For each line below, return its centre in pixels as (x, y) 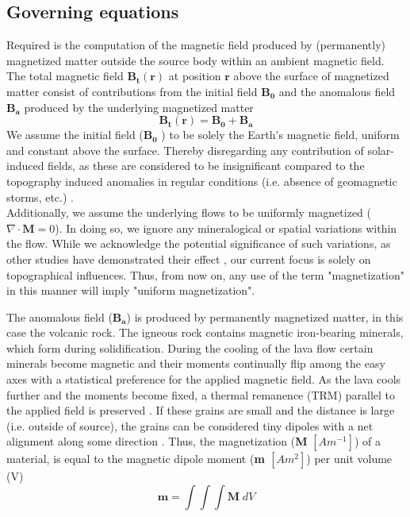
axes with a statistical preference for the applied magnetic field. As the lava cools (204, 379)
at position (195, 76)
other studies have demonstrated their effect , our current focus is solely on (189, 258)
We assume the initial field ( (75, 135)
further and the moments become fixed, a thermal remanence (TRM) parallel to (201, 394)
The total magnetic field (65, 76)
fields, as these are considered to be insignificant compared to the (206, 166)
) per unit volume (349, 459)
